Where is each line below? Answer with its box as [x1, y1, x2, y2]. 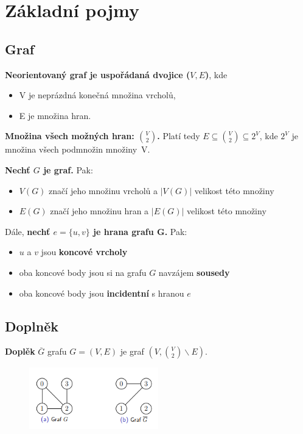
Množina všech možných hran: [5, 129, 134, 142]
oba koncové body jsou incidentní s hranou [19, 286, 184, 299]
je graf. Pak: [43, 163, 93, 176]
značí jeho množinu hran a [50, 204, 149, 217]
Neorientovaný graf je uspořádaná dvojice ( [5, 68, 190, 81]
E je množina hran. [19, 109, 91, 121]
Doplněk [5, 316, 58, 335]
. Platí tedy [157, 129, 200, 142]
